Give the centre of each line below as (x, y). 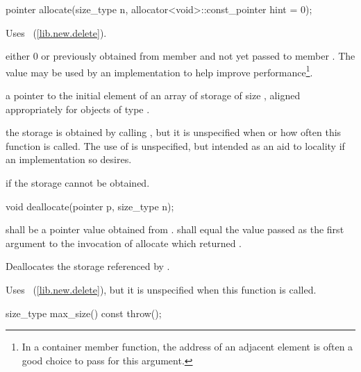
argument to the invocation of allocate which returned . (124, 243)
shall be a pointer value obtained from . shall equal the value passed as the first (175, 229)
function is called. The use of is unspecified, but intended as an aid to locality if (175, 145)
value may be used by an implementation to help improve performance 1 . (159, 71)
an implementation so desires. (69, 159)
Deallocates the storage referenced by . (88, 266)
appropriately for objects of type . (78, 109)
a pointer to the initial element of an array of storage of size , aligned (153, 95)
